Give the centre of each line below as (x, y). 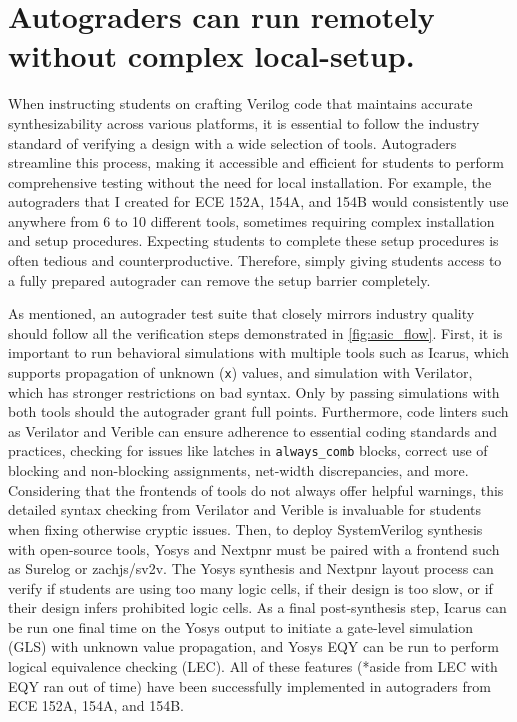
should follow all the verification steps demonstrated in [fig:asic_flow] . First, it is (255, 332)
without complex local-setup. (211, 55)
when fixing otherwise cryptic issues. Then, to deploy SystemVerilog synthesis (245, 528)
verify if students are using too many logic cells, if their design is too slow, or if (250, 587)
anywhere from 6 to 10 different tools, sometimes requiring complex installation (251, 220)
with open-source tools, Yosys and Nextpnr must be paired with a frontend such (254, 548)
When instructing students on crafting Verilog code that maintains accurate (240, 103)
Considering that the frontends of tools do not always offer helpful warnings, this (256, 489)
